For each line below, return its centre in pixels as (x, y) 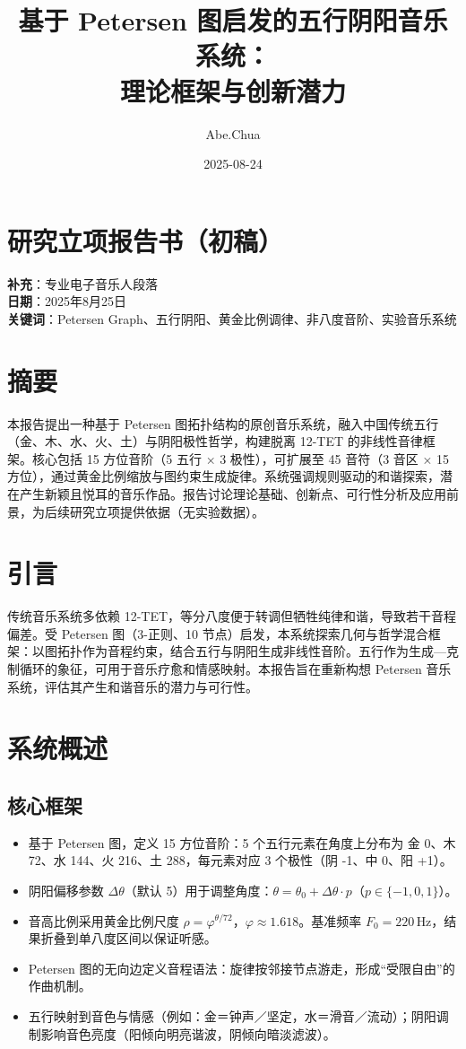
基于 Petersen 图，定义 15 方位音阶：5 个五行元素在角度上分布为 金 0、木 (242, 842)
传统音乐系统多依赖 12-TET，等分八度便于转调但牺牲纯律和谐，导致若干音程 (232, 616)
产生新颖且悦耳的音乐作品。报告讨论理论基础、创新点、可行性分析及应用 (233, 493)
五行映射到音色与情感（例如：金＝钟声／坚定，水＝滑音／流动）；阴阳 (232, 1015)
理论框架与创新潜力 (233, 90)
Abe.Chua (233, 133)
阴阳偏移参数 (66, 890)
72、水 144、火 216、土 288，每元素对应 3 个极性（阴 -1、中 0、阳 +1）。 (240, 860)
